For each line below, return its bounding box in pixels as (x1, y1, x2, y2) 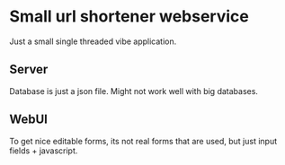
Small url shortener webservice (9, 6, 249, 27)
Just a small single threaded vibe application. (9, 36, 177, 47)
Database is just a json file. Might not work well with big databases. (9, 85, 259, 96)
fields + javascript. (9, 145, 78, 156)
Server (9, 62, 49, 77)
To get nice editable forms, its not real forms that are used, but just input (9, 135, 278, 146)
